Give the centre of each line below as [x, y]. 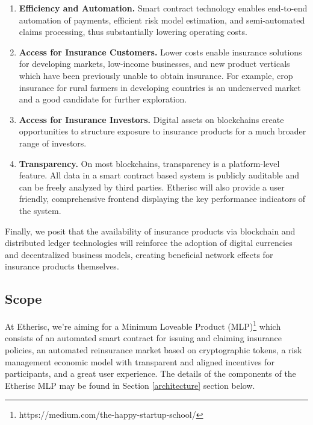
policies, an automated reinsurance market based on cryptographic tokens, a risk [153, 349]
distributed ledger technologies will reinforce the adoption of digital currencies [149, 243]
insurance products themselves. [62, 266]
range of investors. [53, 143]
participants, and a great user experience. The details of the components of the [150, 373]
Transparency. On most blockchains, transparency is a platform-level [149, 163]
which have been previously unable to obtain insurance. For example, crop [156, 75]
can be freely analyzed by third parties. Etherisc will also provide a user [152, 187]
